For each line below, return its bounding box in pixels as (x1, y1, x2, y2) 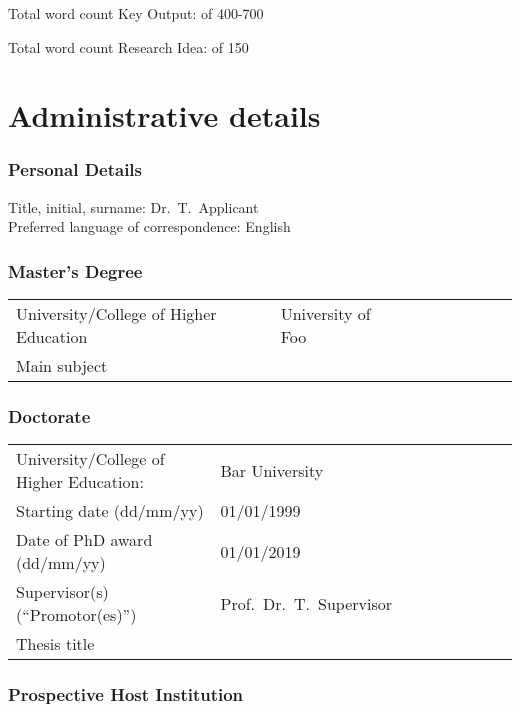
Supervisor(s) (16, 580, 109, 604)
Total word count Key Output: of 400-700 (8, 3, 264, 23)
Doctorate (8, 404, 91, 429)
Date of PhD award (16, 528, 153, 552)
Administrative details (8, 95, 321, 136)
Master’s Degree (8, 258, 143, 283)
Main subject (16, 354, 108, 378)
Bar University (220, 458, 324, 482)
